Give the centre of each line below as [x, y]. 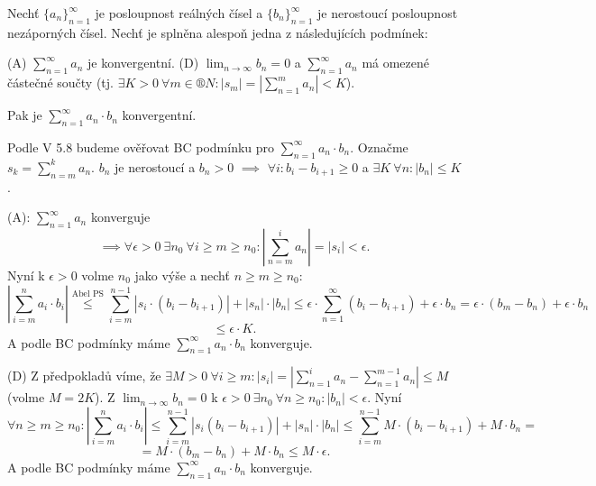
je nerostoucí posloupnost [388, 13]
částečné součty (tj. [60, 83]
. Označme [379, 147]
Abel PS [88, 293]
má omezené [396, 63]
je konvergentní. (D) [143, 63]
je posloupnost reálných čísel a [179, 13]
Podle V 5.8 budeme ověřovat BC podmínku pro [141, 147]
